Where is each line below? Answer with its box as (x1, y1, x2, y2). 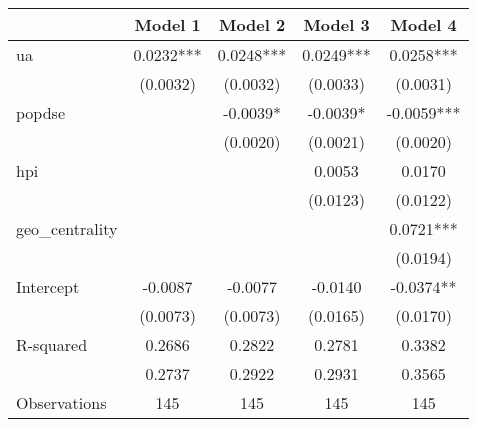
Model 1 (134, 13, 201, 36)
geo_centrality (16, 217, 118, 240)
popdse (16, 101, 65, 124)
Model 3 (303, 13, 370, 36)
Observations (16, 391, 107, 414)
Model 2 (218, 13, 286, 36)
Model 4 (390, 13, 457, 36)
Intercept (16, 275, 80, 298)
